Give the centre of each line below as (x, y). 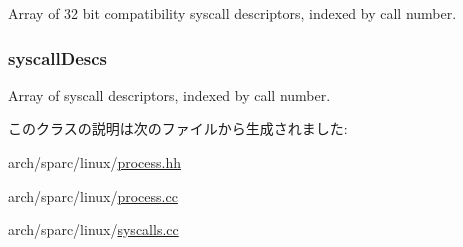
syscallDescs (57, 57)
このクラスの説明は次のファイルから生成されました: (178, 128)
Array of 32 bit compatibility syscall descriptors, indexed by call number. (232, 13)
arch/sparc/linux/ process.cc (93, 195)
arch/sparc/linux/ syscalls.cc (93, 229)
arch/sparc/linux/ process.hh (95, 162)
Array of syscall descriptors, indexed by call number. (169, 94)
